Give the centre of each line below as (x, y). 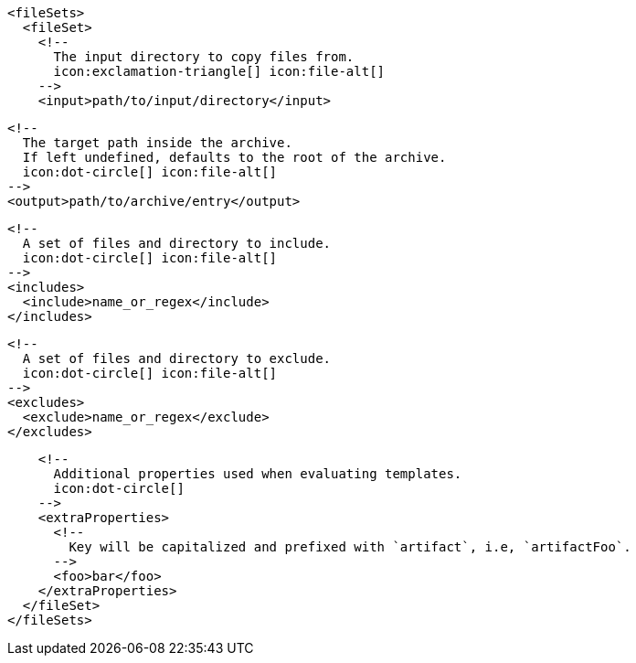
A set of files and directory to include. (177, 243)
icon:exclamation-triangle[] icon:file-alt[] (219, 71)
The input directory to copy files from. (204, 57)
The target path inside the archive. (157, 143)
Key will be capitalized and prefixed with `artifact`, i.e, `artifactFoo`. (350, 547)
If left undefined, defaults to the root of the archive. (234, 157)
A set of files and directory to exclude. (177, 358)
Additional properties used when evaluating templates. (258, 474)
